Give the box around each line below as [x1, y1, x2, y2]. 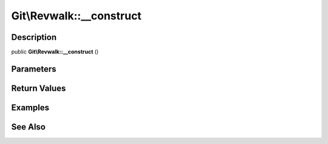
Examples [11, 102, 50, 113]
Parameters [11, 64, 56, 74]
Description [11, 32, 57, 42]
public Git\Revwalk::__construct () [11, 48, 99, 56]
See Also [11, 122, 46, 132]
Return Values [11, 83, 66, 93]
